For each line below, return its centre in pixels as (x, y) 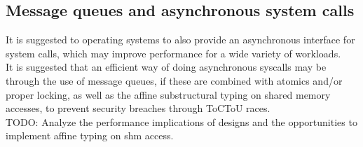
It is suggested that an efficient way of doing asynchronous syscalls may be (166, 67)
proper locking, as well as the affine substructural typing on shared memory (168, 94)
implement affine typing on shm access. (90, 135)
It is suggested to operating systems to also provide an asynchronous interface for (180, 40)
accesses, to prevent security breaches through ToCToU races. (138, 108)
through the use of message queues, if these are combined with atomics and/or (174, 80)
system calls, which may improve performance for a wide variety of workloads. (173, 53)
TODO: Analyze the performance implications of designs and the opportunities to (181, 121)
